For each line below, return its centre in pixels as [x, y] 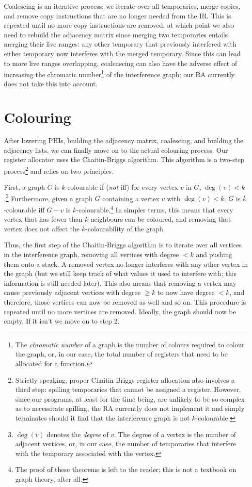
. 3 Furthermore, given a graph [48, 197]
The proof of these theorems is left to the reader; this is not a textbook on [126, 469]
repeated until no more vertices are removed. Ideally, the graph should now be [120, 311]
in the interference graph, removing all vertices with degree [92, 254]
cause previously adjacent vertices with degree [72, 292]
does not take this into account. [51, 84]
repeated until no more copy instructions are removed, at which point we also [119, 25]
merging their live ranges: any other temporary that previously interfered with [120, 44]
